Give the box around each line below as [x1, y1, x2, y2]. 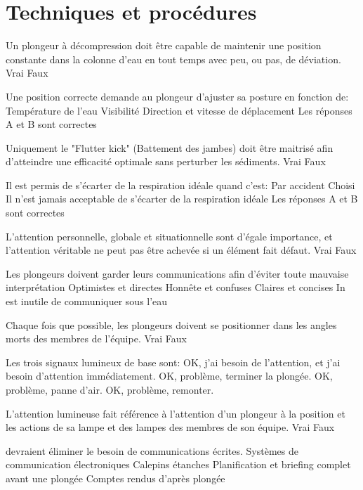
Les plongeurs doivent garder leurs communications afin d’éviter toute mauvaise [6, 266, 349, 281]
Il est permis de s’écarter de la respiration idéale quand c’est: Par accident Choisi [6, 177, 355, 192]
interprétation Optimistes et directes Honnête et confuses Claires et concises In [6, 280, 345, 295]
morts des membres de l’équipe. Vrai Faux [6, 331, 187, 346]
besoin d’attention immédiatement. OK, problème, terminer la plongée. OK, [6, 368, 333, 383]
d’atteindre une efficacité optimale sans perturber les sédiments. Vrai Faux [6, 154, 326, 169]
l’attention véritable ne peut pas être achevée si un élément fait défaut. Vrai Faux [6, 243, 357, 257]
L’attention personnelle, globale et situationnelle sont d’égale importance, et [6, 228, 333, 243]
